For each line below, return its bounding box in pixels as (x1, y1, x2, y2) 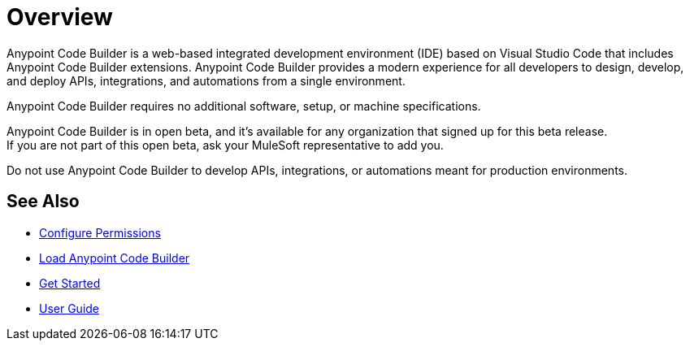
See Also (7, 191, 80, 212)
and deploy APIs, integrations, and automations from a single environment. (7, 73, 406, 88)
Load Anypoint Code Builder (39, 250, 190, 265)
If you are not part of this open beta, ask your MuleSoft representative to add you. (7, 137, 444, 152)
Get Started (39, 275, 101, 290)
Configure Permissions (39, 225, 161, 240)
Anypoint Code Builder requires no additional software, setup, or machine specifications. (7, 98, 481, 113)
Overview (7, 3, 113, 31)
